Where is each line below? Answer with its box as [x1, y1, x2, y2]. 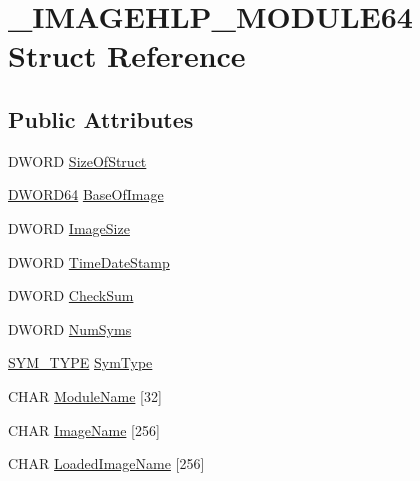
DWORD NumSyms [8, 318, 132, 339]
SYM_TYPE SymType [8, 352, 153, 373]
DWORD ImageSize [8, 217, 130, 238]
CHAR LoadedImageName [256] [8, 453, 205, 474]
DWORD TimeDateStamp [8, 251, 170, 272]
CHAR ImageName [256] [8, 419, 160, 440]
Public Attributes [8, 103, 194, 134]
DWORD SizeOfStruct [8, 150, 147, 171]
